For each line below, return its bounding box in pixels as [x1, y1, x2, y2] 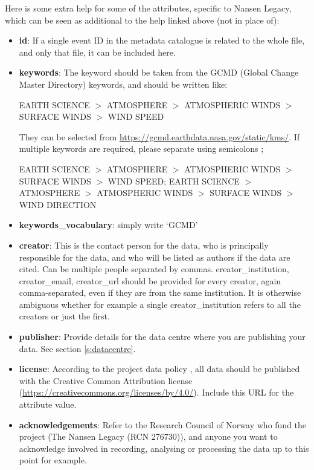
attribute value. [19, 398, 77, 411]
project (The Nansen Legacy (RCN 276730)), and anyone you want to [19, 430, 278, 443]
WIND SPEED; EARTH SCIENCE [107, 174, 240, 187]
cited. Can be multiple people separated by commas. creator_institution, [19, 263, 289, 275]
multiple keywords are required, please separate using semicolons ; [19, 142, 264, 155]
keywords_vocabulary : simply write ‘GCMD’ [19, 218, 198, 231]
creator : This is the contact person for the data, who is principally [19, 238, 269, 251]
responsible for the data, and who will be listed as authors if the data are [19, 250, 290, 263]
